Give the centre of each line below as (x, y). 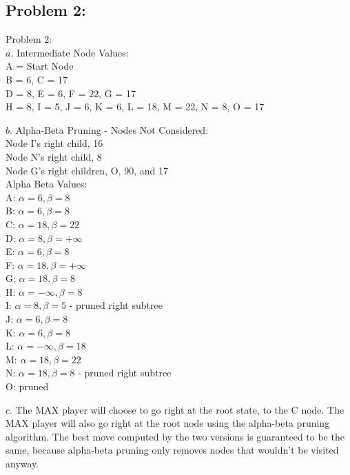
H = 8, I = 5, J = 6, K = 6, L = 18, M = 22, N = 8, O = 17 (135, 107)
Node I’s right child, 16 (54, 143)
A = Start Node (40, 66)
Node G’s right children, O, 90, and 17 (87, 170)
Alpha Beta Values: (47, 184)
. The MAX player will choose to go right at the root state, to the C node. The (177, 409)
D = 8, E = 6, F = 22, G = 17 (71, 93)
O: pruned (27, 386)
